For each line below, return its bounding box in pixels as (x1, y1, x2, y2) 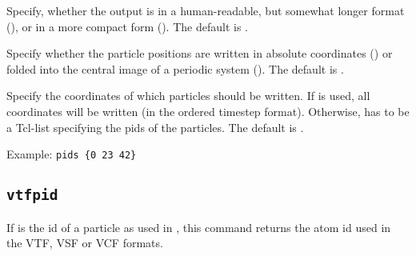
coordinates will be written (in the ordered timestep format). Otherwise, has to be (6, 102, 410, 119)
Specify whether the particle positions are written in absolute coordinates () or (6, 45, 393, 62)
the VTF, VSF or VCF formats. (6, 234, 163, 251)
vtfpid (6, 186, 58, 204)
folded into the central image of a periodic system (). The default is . (6, 60, 344, 77)
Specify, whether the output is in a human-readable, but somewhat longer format (6, 2, 405, 18)
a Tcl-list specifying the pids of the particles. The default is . (6, 118, 304, 135)
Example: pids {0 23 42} (6, 146, 137, 162)
